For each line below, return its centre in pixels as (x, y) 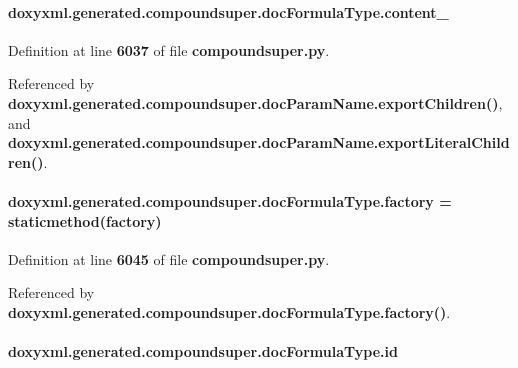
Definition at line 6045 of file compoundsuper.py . (169, 258)
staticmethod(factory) (85, 220)
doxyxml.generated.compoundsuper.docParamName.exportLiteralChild (259, 142)
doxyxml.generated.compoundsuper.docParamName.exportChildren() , (255, 102)
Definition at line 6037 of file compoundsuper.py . (169, 49)
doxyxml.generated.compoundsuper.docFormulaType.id (203, 351)
